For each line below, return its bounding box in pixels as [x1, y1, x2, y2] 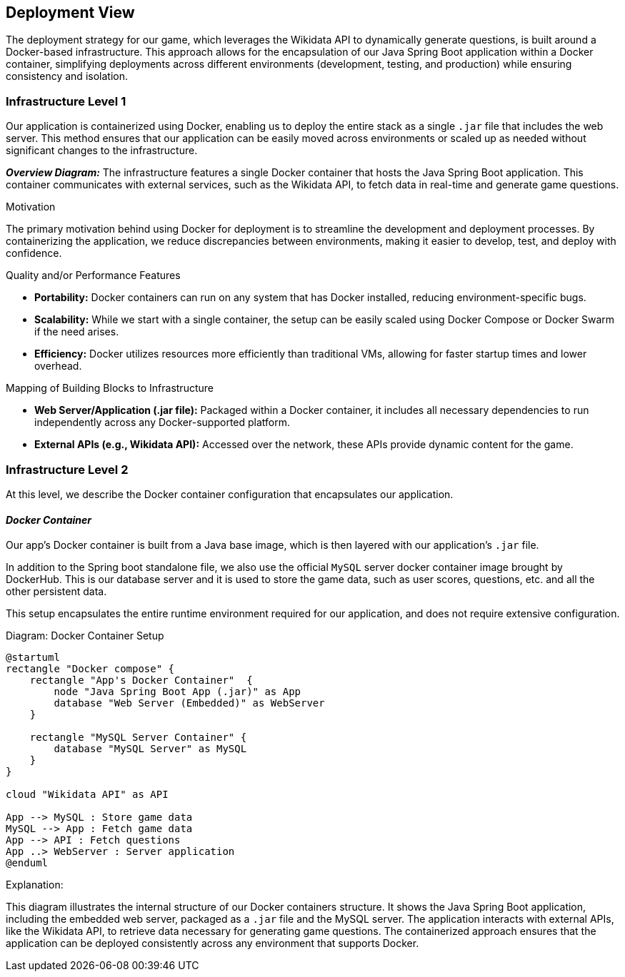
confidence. [6, 247, 62, 260]
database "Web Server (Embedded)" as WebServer [54, 697, 325, 709]
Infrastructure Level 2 [6, 462, 129, 477]
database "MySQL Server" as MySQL [54, 743, 247, 755]
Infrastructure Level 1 [6, 93, 126, 108]
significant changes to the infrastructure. [6, 144, 198, 157]
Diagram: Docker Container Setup [6, 629, 164, 642]
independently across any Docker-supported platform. [34, 416, 291, 429]
